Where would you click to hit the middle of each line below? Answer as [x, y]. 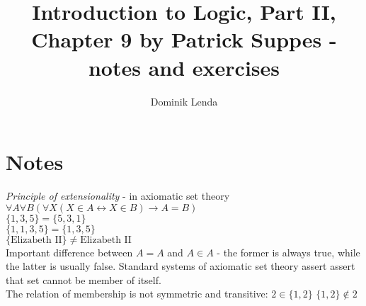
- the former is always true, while [288, 252]
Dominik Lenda [184, 101]
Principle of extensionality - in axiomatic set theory [118, 196]
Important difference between [69, 252]
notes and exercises [184, 67]
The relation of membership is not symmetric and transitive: [137, 294]
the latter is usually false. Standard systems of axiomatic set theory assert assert [181, 266]
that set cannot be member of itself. [84, 279]
